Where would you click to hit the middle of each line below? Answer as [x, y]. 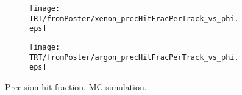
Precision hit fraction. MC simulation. [76, 86]
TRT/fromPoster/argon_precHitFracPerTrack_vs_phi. [134, 57]
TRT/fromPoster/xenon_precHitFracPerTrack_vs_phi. [134, 18]
